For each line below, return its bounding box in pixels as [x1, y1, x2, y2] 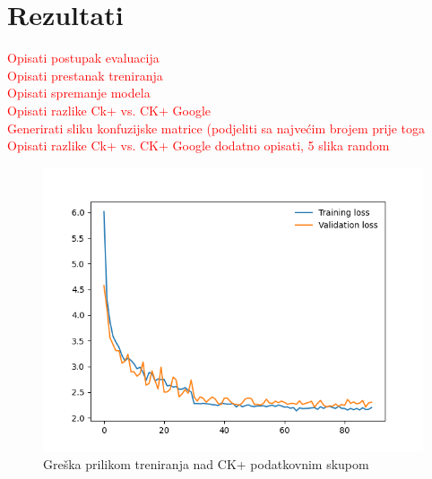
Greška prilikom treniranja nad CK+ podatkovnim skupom [43, 455, 369, 474]
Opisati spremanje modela [7, 83, 151, 102]
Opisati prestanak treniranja [7, 65, 163, 84]
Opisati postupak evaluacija [7, 48, 160, 67]
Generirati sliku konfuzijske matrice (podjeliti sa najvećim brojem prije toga [7, 118, 426, 137]
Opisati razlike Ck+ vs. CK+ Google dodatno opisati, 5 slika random [7, 136, 390, 155]
